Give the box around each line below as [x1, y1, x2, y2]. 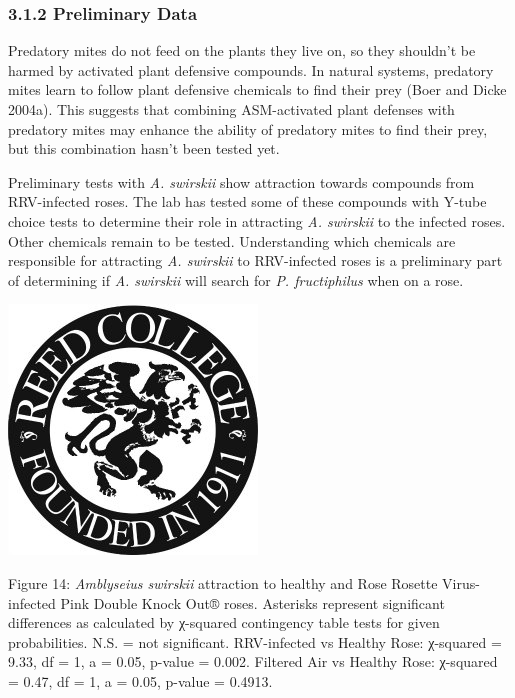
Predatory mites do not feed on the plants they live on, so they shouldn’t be [8, 40, 476, 61]
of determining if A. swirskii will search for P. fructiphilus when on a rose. [8, 269, 464, 290]
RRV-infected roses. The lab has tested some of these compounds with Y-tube [8, 191, 487, 212]
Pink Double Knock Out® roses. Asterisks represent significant [60, 592, 445, 613]
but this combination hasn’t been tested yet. [8, 138, 280, 159]
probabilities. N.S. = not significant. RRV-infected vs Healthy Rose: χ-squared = [8, 631, 502, 652]
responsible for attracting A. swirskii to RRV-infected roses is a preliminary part [8, 250, 503, 271]
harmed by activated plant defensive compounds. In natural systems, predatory [8, 59, 494, 80]
